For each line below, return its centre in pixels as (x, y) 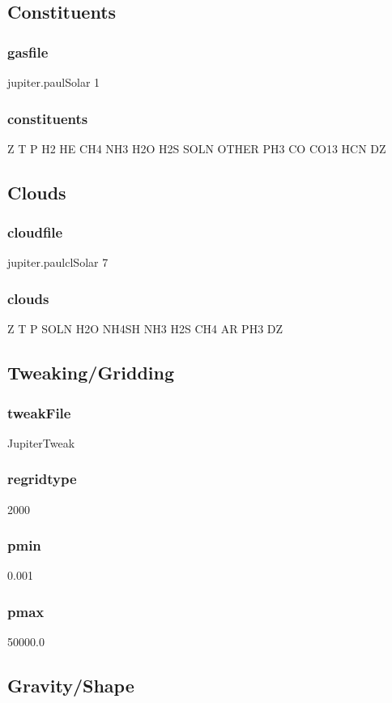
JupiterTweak (41, 442)
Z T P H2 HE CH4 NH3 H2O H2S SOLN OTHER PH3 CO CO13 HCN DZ (197, 148)
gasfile (28, 51)
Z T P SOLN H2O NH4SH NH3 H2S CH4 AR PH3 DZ (145, 329)
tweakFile (39, 412)
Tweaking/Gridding (91, 373)
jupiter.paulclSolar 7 (58, 262)
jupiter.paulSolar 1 (54, 82)
